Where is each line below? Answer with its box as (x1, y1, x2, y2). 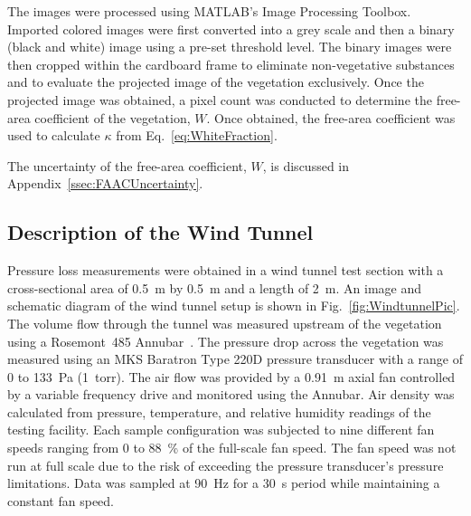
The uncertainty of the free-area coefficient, (7, 156, 247, 175)
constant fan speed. (7, 491, 114, 510)
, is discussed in (262, 156, 349, 175)
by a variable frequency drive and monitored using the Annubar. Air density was (7, 385, 455, 404)
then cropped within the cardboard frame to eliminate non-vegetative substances (7, 54, 455, 73)
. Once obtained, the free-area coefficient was (206, 108, 456, 127)
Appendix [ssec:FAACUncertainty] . (7, 174, 203, 193)
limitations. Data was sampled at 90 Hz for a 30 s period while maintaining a (7, 473, 440, 492)
